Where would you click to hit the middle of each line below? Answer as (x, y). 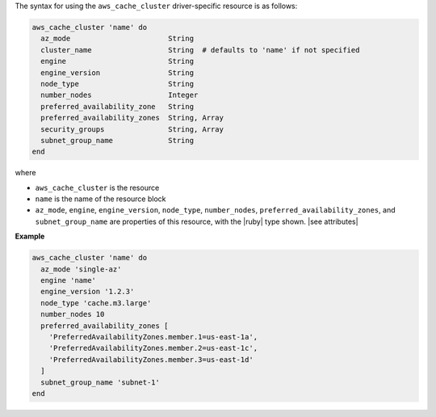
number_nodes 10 (73, 314)
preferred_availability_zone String (117, 106)
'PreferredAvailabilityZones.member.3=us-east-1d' (151, 359)
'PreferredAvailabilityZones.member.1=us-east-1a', (153, 337)
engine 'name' (69, 280)
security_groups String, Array (132, 129)
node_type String (117, 84)
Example (30, 236)
